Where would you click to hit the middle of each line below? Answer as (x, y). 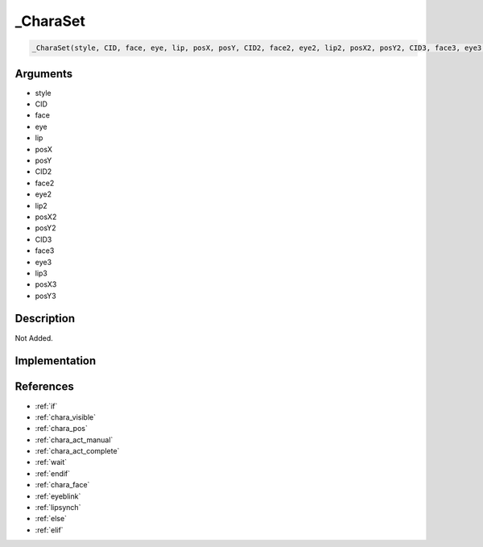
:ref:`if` (46, 406)
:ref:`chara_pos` (61, 429)
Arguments (44, 74)
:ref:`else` (51, 519)
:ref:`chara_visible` (66, 417)
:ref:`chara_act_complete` (77, 451)
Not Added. (34, 338)
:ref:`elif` (49, 530)
